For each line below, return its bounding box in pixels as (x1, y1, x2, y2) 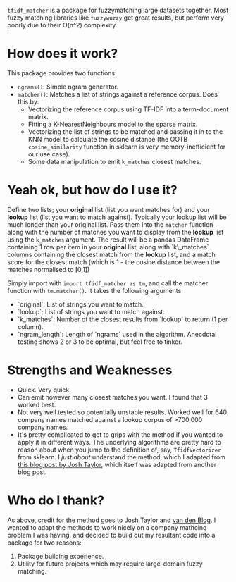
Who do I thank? (7, 493, 104, 508)
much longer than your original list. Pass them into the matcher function (7, 220, 213, 228)
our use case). (27, 149, 70, 158)
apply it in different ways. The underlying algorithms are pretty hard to (17, 438, 222, 446)
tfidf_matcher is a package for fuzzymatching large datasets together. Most (7, 6, 229, 14)
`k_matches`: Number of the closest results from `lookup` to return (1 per (17, 315, 228, 323)
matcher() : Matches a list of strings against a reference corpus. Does (17, 89, 218, 98)
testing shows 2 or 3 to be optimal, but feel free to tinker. (17, 338, 182, 346)
